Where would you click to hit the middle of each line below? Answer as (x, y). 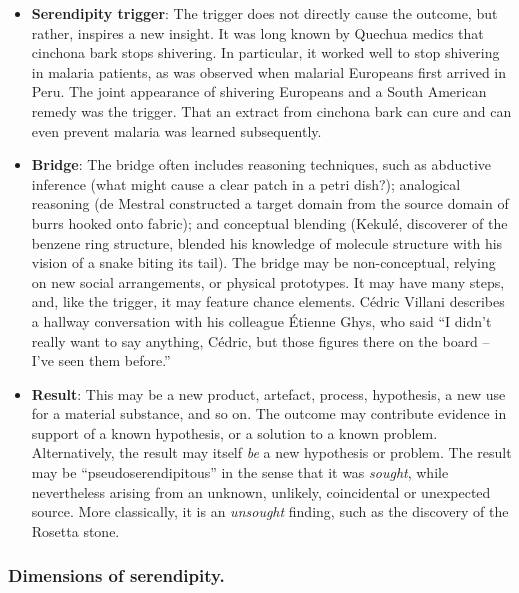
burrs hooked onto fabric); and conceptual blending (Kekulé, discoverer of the (269, 222)
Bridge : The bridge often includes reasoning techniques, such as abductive (261, 164)
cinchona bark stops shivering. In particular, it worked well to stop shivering (265, 52)
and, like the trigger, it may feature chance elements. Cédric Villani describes (268, 301)
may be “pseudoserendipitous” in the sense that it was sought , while (240, 472)
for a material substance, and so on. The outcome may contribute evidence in (269, 413)
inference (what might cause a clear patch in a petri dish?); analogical (246, 183)
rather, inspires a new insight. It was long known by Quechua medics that (257, 32)
